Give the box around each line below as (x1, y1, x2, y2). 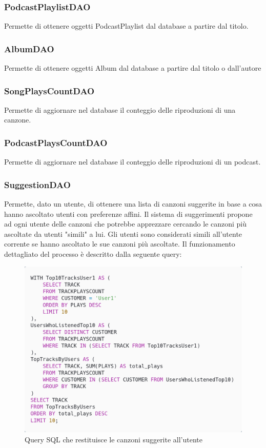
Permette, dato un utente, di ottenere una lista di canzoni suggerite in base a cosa (4, 198, 262, 209)
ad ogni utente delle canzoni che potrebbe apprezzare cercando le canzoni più (4, 218, 247, 229)
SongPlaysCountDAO (4, 84, 95, 97)
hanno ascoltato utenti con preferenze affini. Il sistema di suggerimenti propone (4, 208, 253, 219)
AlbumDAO (4, 42, 54, 55)
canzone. (4, 114, 31, 125)
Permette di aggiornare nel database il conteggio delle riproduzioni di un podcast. (4, 156, 261, 167)
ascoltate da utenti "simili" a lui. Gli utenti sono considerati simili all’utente (4, 228, 242, 239)
